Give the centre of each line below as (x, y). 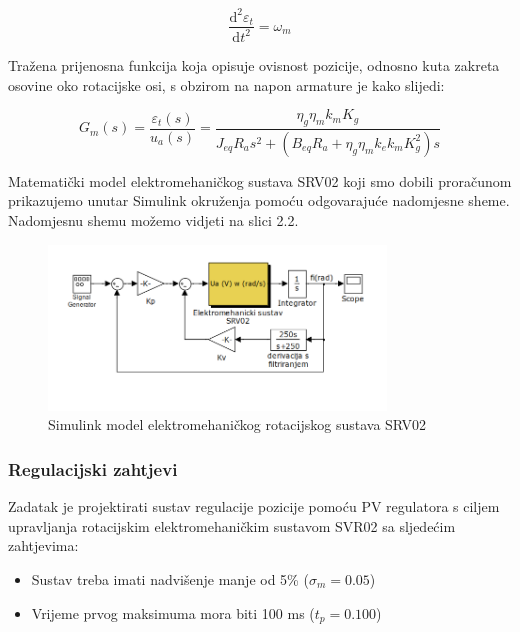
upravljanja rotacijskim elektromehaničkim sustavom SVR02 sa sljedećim (232, 525)
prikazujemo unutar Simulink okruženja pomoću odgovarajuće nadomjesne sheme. (259, 200)
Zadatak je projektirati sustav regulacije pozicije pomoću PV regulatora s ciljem (254, 506)
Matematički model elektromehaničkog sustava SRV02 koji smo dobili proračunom (260, 180)
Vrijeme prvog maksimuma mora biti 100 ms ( (173, 612)
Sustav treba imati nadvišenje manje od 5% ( (170, 579)
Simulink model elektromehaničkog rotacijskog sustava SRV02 (237, 424)
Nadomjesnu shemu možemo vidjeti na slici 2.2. (153, 219)
